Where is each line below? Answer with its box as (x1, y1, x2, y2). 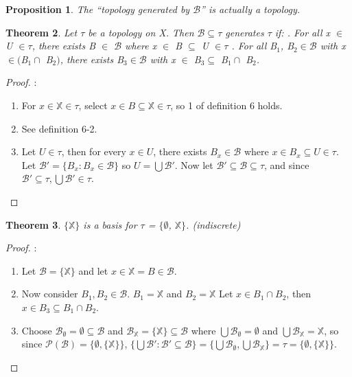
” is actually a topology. (200, 2, 301, 16)
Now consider (21, 286, 78, 301)
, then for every (61, 144, 126, 159)
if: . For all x (274, 25, 331, 39)
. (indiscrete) (186, 217, 241, 231)
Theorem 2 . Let (5, 25, 78, 39)
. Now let (174, 157, 213, 172)
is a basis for (83, 217, 137, 231)
